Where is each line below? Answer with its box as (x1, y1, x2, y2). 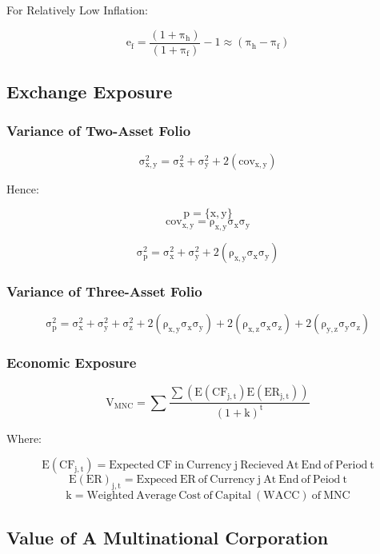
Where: (6, 429, 42, 446)
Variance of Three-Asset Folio (6, 281, 202, 301)
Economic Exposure (6, 353, 137, 373)
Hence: (6, 180, 39, 197)
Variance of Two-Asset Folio (6, 121, 191, 141)
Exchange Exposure (6, 79, 173, 104)
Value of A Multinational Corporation (6, 524, 329, 549)
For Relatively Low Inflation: (6, 2, 148, 18)
